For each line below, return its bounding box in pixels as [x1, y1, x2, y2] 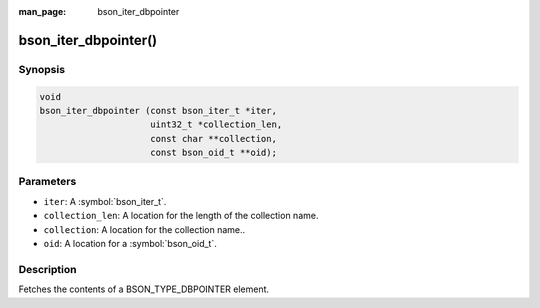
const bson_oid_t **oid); [150, 147, 277, 159]
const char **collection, [150, 133, 277, 144]
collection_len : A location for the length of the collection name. [43, 210, 319, 222]
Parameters [18, 175, 77, 189]
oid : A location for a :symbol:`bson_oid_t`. [43, 238, 217, 250]
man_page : [18, 6, 67, 17]
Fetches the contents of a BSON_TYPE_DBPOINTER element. [18, 283, 270, 295]
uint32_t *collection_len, [150, 119, 283, 130]
